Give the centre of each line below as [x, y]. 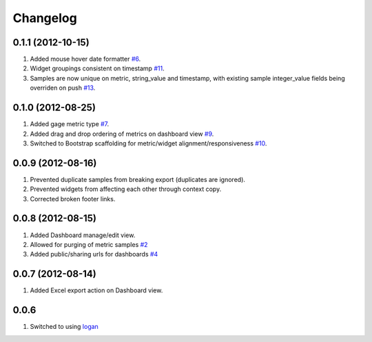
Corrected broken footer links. [73, 199]
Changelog [45, 18]
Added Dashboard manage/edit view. [83, 235]
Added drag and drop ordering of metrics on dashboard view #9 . [122, 134]
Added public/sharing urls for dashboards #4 [94, 254]
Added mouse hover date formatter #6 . [85, 59]
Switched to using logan [64, 327]
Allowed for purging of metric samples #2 [89, 244]
